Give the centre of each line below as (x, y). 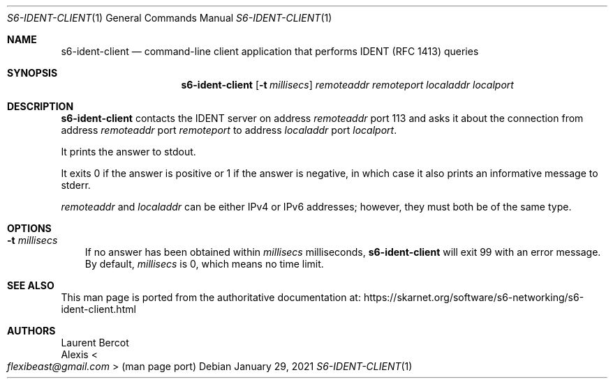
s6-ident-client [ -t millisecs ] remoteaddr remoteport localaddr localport (347, 85)
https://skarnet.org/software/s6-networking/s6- (474, 297)
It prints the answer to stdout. (128, 152)
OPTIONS (29, 228)
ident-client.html (98, 309)
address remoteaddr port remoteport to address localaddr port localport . (229, 130)
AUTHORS (31, 331)
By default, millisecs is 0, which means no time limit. (204, 264)
